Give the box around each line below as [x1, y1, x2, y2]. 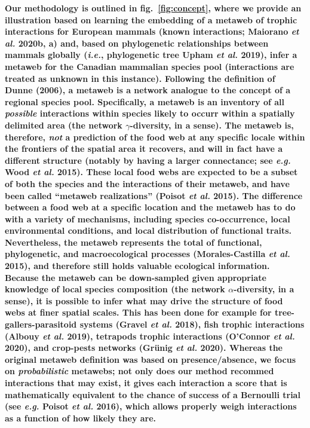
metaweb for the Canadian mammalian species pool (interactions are [5, 60, 294, 72]
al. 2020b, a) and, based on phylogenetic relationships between [5, 36, 269, 49]
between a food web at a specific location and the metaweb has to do [5, 201, 296, 213]
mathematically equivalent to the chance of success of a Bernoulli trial [5, 388, 300, 401]
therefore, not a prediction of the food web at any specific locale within [5, 130, 305, 143]
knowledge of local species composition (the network [5, 283, 225, 295]
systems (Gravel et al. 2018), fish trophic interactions [79, 318, 305, 331]
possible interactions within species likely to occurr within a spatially [5, 107, 295, 120]
